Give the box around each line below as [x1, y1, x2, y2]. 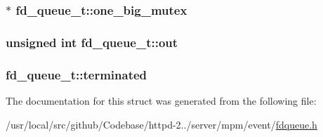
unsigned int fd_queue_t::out [6, 33, 178, 51]
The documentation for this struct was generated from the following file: [6, 93, 317, 107]
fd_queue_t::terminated [6, 65, 147, 83]
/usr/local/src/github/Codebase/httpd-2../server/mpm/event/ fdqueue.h [6, 117, 317, 131]
